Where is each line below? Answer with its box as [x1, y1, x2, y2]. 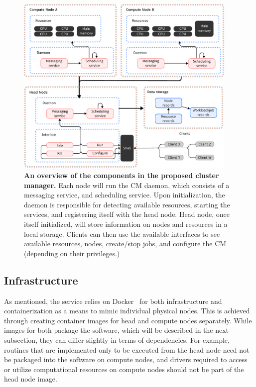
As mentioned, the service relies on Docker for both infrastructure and [4, 295, 222, 306]
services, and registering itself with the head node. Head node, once [24, 209, 230, 219]
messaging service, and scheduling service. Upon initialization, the [24, 190, 225, 200]
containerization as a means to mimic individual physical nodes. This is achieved [4, 305, 250, 316]
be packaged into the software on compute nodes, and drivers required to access [4, 354, 248, 365]
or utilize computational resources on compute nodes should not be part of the [4, 364, 244, 374]
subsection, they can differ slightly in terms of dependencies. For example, [4, 334, 230, 345]
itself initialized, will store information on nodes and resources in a [24, 218, 228, 229]
